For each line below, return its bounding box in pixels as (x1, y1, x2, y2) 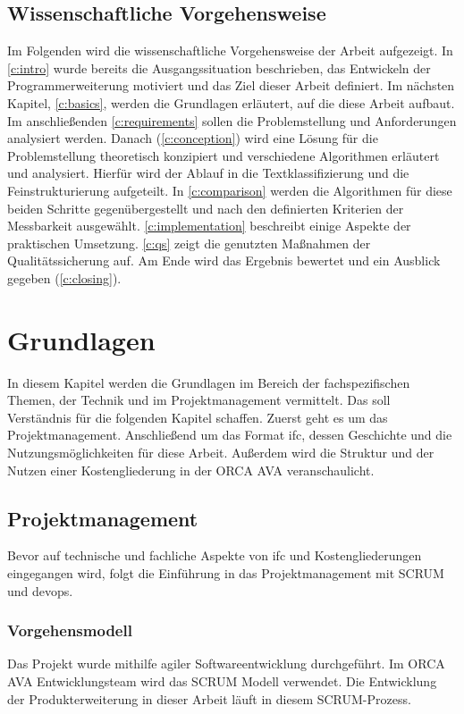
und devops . (7, 581, 73, 600)
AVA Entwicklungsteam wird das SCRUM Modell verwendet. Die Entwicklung (7, 672, 437, 690)
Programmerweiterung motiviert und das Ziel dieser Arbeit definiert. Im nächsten (7, 76, 455, 95)
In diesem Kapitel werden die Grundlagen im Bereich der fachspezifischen (7, 373, 410, 391)
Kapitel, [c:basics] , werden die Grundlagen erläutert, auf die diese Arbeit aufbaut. (7, 93, 455, 112)
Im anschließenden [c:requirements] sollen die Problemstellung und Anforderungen (7, 111, 457, 130)
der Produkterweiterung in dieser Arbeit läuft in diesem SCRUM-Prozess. (7, 689, 411, 708)
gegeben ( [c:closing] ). (7, 268, 122, 287)
